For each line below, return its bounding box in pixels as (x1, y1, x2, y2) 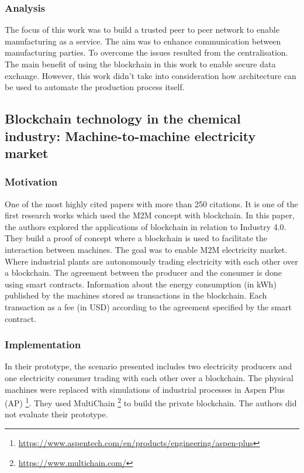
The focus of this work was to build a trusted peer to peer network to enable (5, 23, 279, 36)
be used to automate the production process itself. (5, 81, 185, 93)
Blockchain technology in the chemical (5, 109, 241, 128)
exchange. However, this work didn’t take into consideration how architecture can (5, 69, 296, 81)
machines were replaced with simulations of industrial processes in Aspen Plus (5, 383, 285, 395)
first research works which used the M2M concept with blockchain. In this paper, (5, 209, 295, 221)
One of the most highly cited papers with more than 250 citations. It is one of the (5, 197, 298, 210)
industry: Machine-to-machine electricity (5, 126, 256, 145)
